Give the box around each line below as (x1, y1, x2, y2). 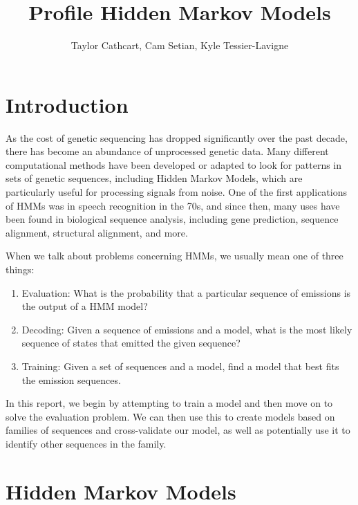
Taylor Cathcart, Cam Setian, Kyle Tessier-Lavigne (70, 38, 289, 53)
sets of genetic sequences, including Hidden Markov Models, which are (6, 171, 303, 185)
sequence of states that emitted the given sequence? (21, 336, 241, 350)
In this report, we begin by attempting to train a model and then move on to (6, 396, 333, 410)
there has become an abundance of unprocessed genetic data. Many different (6, 144, 329, 158)
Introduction (6, 90, 129, 118)
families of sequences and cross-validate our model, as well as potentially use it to (6, 423, 350, 437)
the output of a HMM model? (21, 299, 148, 313)
